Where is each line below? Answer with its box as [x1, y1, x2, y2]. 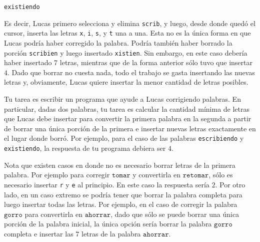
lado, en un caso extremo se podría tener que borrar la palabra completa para [4, 189, 242, 199]
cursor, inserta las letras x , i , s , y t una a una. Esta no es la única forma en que [4, 28, 251, 38]
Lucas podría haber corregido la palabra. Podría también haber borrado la [4, 37, 232, 48]
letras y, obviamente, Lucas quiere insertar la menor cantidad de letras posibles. [4, 77, 248, 87]
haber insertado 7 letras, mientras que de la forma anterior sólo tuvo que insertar [4, 57, 252, 68]
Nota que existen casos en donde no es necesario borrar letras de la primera [4, 159, 235, 170]
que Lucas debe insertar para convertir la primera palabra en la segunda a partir [4, 113, 251, 124]
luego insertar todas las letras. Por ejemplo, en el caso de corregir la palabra [4, 199, 237, 209]
